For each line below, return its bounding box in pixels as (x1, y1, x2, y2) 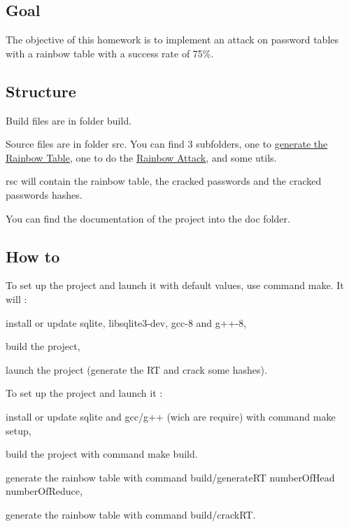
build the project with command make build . (6, 447, 198, 461)
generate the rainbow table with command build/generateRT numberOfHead (6, 470, 335, 484)
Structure (6, 80, 76, 101)
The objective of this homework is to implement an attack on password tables (6, 32, 339, 47)
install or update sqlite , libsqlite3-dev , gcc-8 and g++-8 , (6, 315, 247, 330)
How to (6, 245, 60, 267)
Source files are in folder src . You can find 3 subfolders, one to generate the (6, 136, 328, 151)
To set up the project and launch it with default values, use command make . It (6, 278, 344, 293)
